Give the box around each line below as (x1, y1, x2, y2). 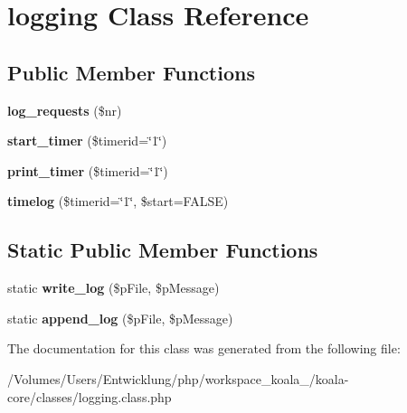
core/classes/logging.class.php (7, 387, 172, 406)
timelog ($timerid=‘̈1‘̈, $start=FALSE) (7, 192, 229, 211)
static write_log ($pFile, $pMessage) (7, 278, 220, 297)
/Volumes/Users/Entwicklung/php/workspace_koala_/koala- (7, 369, 349, 388)
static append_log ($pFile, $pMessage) (7, 308, 233, 327)
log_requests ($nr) (7, 100, 122, 119)
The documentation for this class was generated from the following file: (7, 339, 401, 358)
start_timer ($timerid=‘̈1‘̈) (7, 131, 167, 150)
